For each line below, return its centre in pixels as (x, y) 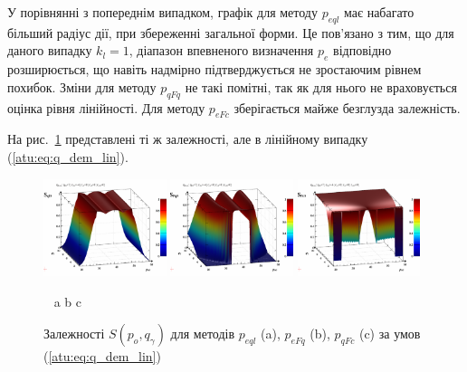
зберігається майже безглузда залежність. (347, 107)
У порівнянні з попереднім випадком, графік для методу (162, 12)
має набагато (379, 12)
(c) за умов (390, 334)
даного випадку (50, 50)
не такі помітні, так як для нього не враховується (321, 86)
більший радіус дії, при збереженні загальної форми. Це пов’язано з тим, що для (231, 32)
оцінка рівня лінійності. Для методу (106, 107)
